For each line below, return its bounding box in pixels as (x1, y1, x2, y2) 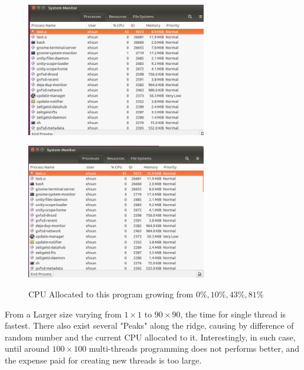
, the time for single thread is (180, 307, 286, 320)
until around (5, 342, 50, 355)
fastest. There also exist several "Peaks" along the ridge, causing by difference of (5, 319, 294, 332)
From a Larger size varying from (5, 307, 122, 320)
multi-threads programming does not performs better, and (89, 342, 300, 355)
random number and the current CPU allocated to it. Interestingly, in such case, (5, 330, 296, 343)
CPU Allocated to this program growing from (28, 288, 194, 300)
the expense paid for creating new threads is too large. (5, 354, 202, 366)
